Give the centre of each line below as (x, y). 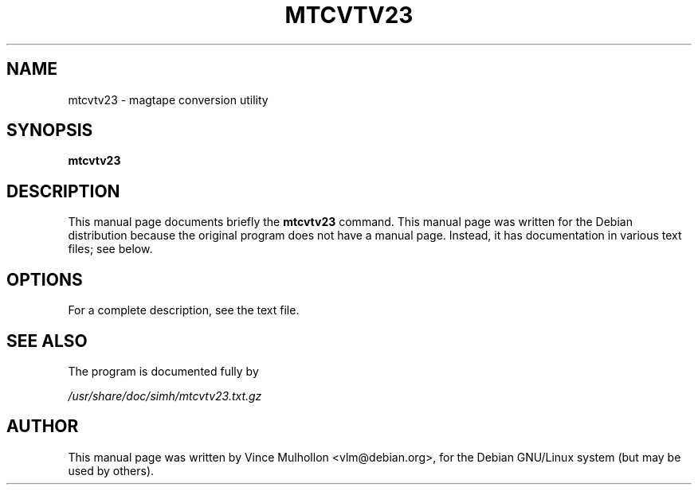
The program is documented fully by (163, 371)
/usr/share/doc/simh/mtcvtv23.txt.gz (165, 396)
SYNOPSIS (50, 131)
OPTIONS (45, 279)
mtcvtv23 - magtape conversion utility (168, 99)
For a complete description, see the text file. (184, 310)
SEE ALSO (47, 341)
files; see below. (110, 249)
